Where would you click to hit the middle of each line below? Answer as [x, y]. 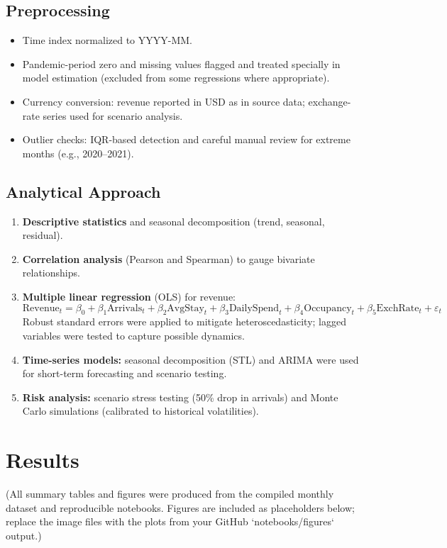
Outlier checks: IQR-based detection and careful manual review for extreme [186, 139]
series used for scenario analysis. [113, 115]
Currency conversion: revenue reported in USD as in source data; [164, 101]
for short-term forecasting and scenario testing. [125, 373]
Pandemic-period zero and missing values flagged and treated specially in [181, 63]
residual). [43, 235]
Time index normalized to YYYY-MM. [107, 40]
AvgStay [186, 308]
